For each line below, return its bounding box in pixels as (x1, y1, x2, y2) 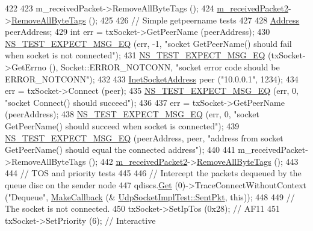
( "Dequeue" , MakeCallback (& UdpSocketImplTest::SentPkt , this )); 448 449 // (5, 190, 295, 203)
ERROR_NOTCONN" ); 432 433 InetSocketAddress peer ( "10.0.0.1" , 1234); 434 (5, 72, 299, 85)
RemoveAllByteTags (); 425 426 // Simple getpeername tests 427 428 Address (11, 13, 300, 26)
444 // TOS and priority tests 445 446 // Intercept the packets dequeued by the (5, 167, 302, 179)
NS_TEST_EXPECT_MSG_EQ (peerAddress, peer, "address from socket (5, 131, 284, 144)
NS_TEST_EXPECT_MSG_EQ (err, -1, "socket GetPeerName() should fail (5, 37, 292, 49)
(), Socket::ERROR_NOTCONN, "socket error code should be (49, 60, 280, 73)
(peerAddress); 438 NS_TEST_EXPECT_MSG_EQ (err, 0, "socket (5, 108, 259, 120)
